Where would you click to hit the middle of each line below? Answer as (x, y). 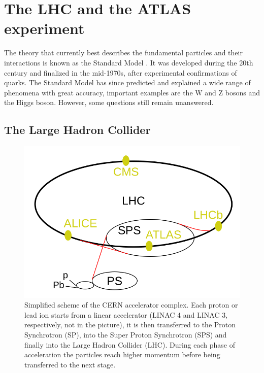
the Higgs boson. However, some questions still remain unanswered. (109, 102)
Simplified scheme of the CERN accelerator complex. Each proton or (131, 305)
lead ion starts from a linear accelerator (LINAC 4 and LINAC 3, (126, 314)
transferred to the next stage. (70, 364)
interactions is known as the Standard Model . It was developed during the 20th (129, 62)
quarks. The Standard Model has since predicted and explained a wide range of (127, 82)
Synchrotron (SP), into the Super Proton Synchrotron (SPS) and (126, 335)
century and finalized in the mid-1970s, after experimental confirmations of (121, 72)
